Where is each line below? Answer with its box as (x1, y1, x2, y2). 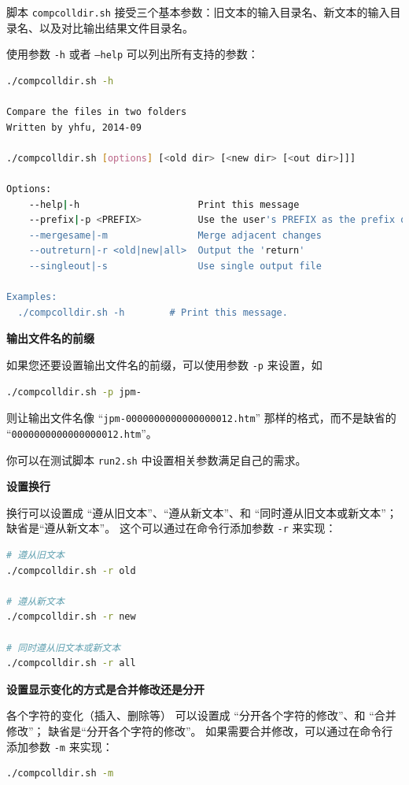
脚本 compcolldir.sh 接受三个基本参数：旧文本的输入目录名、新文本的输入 (6, 4, 390, 20)
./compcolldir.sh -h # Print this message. (17, 306, 288, 318)
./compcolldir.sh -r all (6, 657, 136, 669)
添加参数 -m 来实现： (6, 738, 113, 754)
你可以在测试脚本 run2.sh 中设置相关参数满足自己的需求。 (6, 451, 307, 468)
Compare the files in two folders (6, 106, 187, 118)
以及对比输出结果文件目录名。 (39, 19, 193, 35)
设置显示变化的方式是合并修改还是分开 (6, 680, 204, 697)
